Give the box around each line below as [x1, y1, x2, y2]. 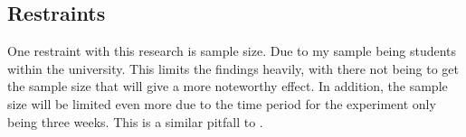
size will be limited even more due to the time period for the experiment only [7, 94, 436, 113]
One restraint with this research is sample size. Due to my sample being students [7, 41, 457, 60]
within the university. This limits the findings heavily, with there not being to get [7, 59, 459, 78]
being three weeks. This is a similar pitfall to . [7, 112, 263, 131]
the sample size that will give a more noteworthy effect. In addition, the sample [7, 77, 448, 96]
